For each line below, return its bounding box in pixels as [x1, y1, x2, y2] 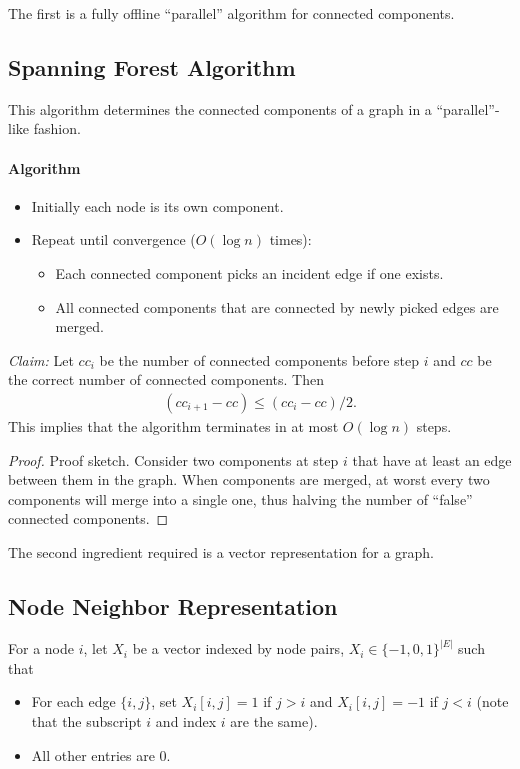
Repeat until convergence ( [31, 229, 196, 250]
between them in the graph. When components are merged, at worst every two [8, 469, 490, 490]
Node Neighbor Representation [8, 590, 338, 621]
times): [269, 229, 312, 250]
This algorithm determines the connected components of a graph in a [8, 98, 432, 119]
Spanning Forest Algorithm [8, 51, 296, 82]
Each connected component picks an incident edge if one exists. [55, 262, 444, 283]
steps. [416, 415, 452, 436]
